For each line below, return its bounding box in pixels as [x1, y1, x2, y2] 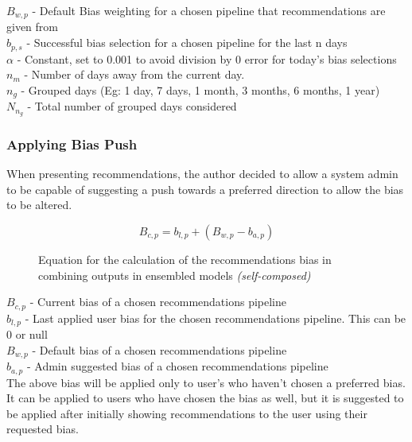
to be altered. [6, 196, 72, 213]
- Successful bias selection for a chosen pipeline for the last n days [26, 34, 348, 51]
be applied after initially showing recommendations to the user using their [6, 405, 367, 421]
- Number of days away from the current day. [24, 66, 245, 83]
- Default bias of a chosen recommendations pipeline [32, 341, 287, 358]
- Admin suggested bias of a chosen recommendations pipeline [26, 358, 328, 374]
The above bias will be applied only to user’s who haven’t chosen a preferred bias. [6, 374, 406, 390]
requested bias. [6, 421, 79, 437]
